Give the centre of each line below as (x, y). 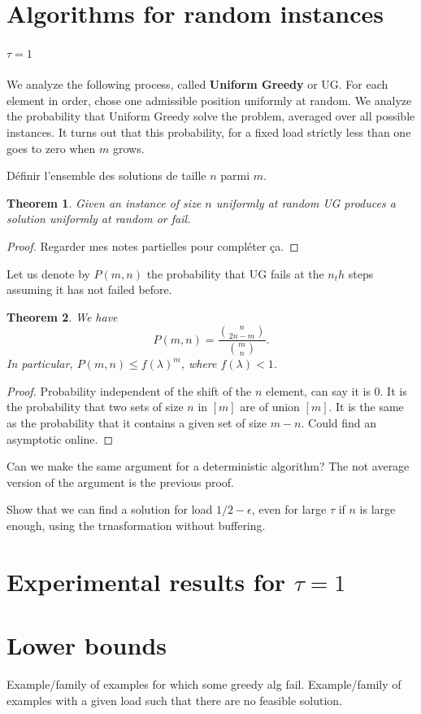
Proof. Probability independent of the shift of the (129, 390)
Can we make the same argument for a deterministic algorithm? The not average (208, 466)
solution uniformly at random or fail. (99, 219)
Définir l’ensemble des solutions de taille (106, 175)
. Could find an (339, 422)
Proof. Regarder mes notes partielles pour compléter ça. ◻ (153, 245)
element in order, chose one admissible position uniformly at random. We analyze (209, 100)
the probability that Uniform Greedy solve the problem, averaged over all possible (211, 116)
